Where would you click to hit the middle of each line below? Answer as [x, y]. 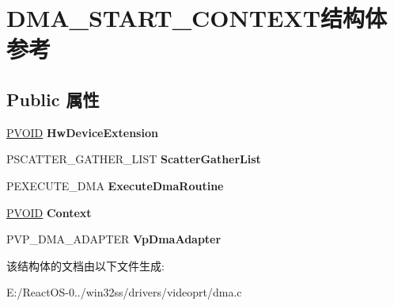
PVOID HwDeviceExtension [82, 132]
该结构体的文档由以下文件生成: [85, 265]
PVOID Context [49, 212]
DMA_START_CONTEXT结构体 [197, 18]
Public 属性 [53, 99]
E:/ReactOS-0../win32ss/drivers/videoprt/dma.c [124, 292]
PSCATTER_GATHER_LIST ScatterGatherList [134, 159]
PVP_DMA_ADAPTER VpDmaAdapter [114, 239]
